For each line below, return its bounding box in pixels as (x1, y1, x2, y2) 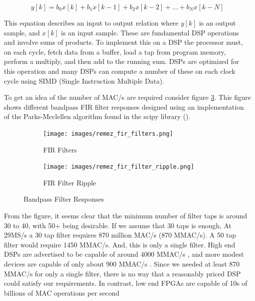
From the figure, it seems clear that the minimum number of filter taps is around (4, 211, 247, 221)
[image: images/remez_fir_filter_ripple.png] (43, 163, 194, 171)
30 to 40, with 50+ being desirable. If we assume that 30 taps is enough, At (4, 220, 231, 230)
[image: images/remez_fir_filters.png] (43, 130, 173, 137)
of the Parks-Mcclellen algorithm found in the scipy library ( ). (4, 111, 191, 121)
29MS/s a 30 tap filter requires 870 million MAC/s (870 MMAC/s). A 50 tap (4, 230, 236, 240)
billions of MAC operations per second (4, 287, 120, 298)
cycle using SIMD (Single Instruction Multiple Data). (4, 75, 164, 86)
